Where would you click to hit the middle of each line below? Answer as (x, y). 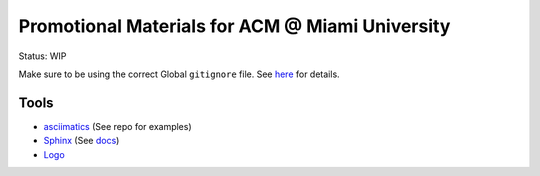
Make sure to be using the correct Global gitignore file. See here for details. (179, 74)
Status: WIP (42, 56)
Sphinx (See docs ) (81, 141)
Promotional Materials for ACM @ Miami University (234, 26)
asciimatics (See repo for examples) (117, 126)
